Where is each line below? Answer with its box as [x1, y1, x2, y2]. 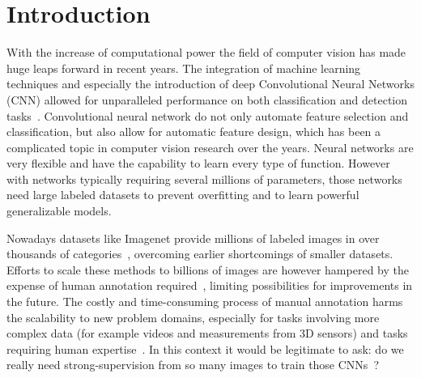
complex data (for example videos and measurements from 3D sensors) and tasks [6, 325, 408, 342]
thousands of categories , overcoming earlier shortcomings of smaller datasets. [6, 245, 393, 262]
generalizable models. [6, 202, 112, 219]
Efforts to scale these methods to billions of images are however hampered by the [6, 261, 409, 278]
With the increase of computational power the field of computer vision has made [6, 44, 406, 61]
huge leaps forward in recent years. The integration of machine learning [6, 59, 361, 76]
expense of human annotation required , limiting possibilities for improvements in [6, 277, 413, 294]
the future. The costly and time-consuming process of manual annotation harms [6, 293, 403, 310]
